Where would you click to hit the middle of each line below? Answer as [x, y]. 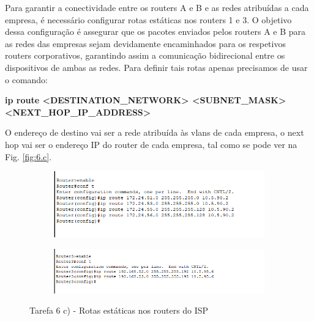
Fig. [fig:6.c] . [28, 156]
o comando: [26, 79]
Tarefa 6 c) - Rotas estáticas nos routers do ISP [119, 310]
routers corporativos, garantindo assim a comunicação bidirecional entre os [145, 55]
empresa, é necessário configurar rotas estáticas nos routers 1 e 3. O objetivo [148, 19]
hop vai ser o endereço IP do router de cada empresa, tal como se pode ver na [151, 144]
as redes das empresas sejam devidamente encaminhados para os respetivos [145, 43]
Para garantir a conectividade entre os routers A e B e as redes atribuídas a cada [157, 7]
